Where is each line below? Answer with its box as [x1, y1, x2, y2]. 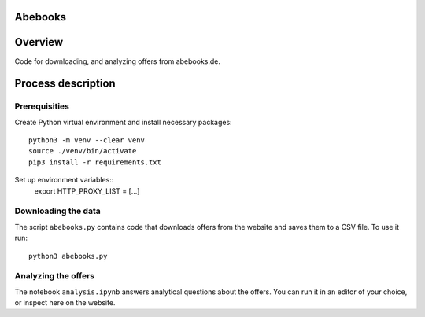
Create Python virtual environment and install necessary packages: [14, 117, 232, 127]
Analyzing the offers [14, 271, 94, 282]
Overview [14, 35, 64, 49]
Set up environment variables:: [14, 175, 114, 185]
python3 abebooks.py [28, 252, 108, 260]
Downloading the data [14, 205, 102, 216]
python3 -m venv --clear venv [28, 136, 146, 145]
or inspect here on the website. [14, 298, 116, 308]
